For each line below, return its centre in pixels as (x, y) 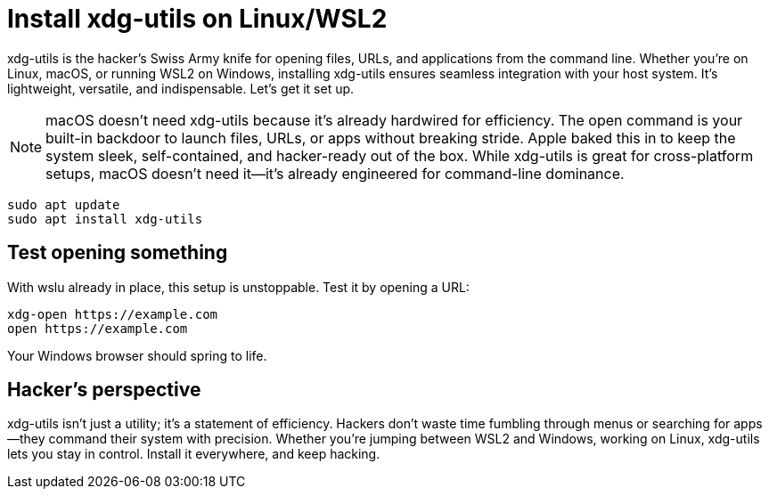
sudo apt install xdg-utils (105, 219)
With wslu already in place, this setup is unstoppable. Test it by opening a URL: (238, 287)
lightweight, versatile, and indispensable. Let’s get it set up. (181, 88)
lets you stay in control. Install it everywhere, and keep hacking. (194, 454)
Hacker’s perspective (104, 390)
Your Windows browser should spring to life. (137, 355)
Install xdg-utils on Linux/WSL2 (197, 19)
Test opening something (118, 253)
